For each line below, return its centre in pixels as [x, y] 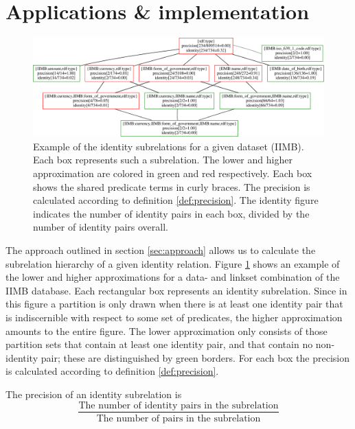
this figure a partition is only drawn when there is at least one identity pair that [174, 304]
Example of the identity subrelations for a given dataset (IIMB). [169, 146]
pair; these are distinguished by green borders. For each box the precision [195, 357]
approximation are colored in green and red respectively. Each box [173, 173]
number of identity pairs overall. [101, 227]
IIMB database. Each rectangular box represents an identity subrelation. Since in [176, 290]
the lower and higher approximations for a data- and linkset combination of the [173, 277]
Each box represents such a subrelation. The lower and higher [163, 160]
